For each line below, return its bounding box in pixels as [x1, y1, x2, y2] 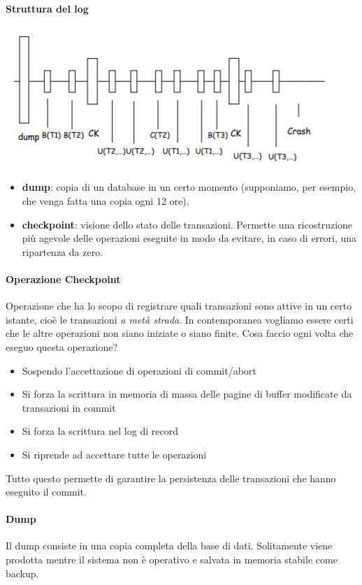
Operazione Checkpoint [6, 271, 121, 286]
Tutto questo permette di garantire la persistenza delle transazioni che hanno [6, 470, 336, 485]
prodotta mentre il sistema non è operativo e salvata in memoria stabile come [6, 552, 338, 567]
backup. [6, 565, 39, 580]
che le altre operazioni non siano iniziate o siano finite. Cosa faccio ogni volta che [6, 326, 354, 340]
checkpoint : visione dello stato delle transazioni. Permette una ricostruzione [22, 217, 353, 231]
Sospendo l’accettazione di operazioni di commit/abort [22, 363, 256, 377]
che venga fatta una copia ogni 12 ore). [22, 193, 189, 208]
